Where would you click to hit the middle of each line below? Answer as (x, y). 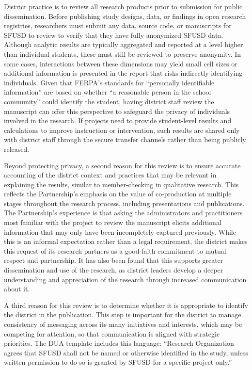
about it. (17, 289)
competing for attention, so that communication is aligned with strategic (112, 333)
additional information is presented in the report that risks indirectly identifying (123, 73)
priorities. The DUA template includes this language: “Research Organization (119, 343)
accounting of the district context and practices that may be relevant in (110, 175)
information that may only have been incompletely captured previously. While (120, 232)
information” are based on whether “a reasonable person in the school (108, 92)
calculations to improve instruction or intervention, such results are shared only (122, 130)
